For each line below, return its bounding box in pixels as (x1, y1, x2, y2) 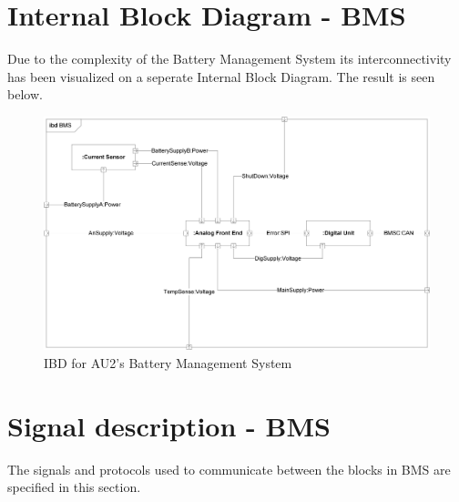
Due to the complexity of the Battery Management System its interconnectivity (7, 49, 452, 68)
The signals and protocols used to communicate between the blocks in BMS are (7, 459, 451, 478)
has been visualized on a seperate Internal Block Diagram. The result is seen (7, 67, 435, 86)
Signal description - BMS (7, 406, 331, 444)
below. (7, 85, 43, 104)
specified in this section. (7, 477, 141, 497)
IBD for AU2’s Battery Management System (44, 353, 292, 372)
